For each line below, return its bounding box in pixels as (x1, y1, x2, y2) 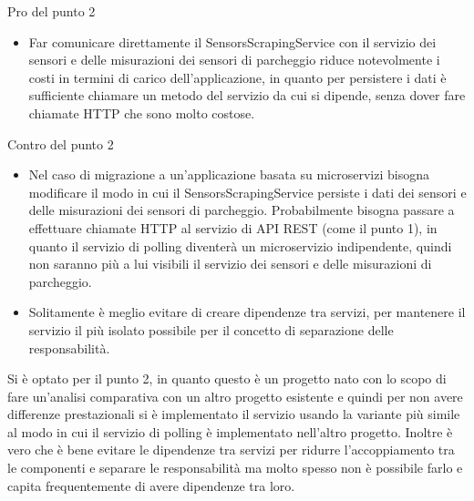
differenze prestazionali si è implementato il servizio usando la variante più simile (7, 404, 460, 424)
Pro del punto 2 (7, 2, 96, 20)
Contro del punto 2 (7, 134, 114, 153)
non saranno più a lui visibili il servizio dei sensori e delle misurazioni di (28, 254, 432, 273)
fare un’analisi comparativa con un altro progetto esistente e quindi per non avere (7, 386, 463, 405)
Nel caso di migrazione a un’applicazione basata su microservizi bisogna (28, 165, 429, 184)
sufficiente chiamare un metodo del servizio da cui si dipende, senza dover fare (28, 86, 466, 105)
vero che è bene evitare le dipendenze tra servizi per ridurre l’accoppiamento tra (7, 440, 455, 459)
